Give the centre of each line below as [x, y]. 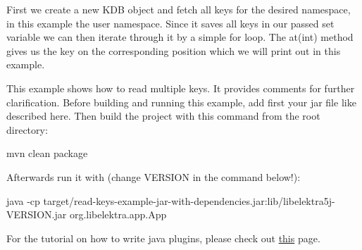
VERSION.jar [37, 214]
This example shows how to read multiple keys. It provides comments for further [181, 88]
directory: [27, 129]
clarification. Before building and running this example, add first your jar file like [181, 102]
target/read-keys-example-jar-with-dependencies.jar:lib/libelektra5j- [189, 200]
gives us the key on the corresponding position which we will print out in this [174, 50]
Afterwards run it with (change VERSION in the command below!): [154, 176]
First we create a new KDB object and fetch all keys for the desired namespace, [179, 9]
